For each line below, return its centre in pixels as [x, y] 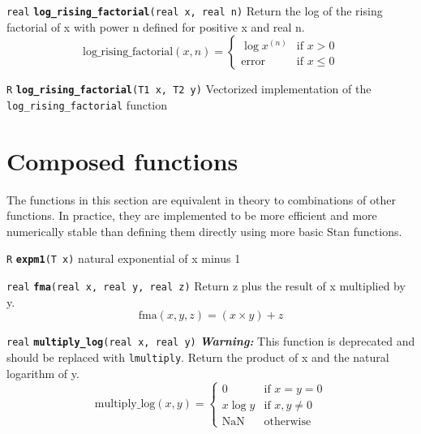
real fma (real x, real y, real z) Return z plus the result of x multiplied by [206, 286]
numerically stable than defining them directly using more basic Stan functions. [204, 231]
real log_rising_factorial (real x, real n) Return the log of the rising [195, 11]
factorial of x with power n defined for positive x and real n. [156, 26]
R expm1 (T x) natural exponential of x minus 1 [124, 258]
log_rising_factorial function [87, 104]
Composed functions [122, 160]
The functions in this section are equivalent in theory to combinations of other [201, 199]
